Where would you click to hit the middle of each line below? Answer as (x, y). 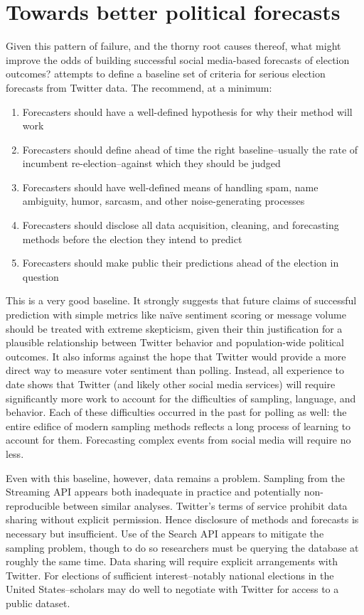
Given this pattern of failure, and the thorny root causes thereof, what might (173, 46)
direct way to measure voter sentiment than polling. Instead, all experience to (175, 370)
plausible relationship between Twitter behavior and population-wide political (175, 342)
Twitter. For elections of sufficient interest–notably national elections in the (170, 575)
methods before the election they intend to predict (132, 239)
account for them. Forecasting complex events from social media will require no (178, 440)
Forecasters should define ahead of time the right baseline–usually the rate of (190, 149)
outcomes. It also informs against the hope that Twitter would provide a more (176, 356)
